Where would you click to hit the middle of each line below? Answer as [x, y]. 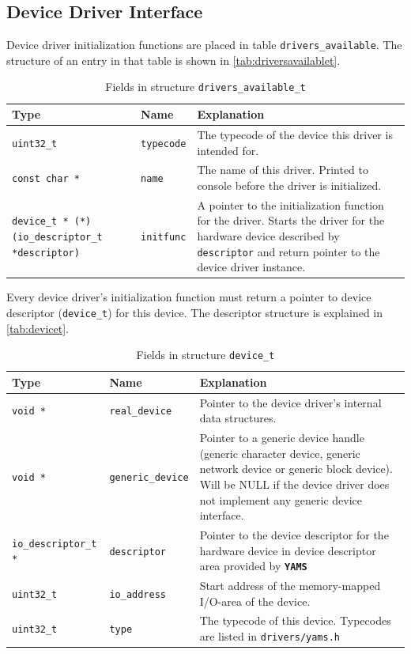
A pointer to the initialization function [290, 204]
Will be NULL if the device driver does [294, 484]
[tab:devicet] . [38, 328]
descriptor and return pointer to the [288, 251]
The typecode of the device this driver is [295, 134]
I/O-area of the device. [255, 601]
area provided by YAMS [253, 566]
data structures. [238, 418]
